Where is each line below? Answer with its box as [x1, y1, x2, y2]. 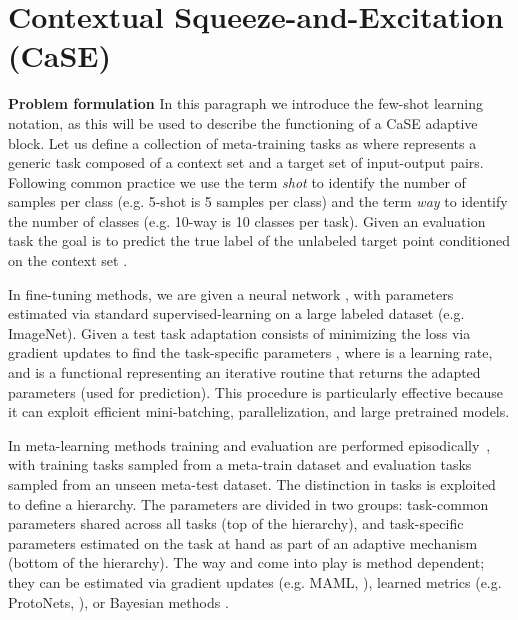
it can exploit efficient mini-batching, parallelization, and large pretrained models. [8, 401, 510, 422]
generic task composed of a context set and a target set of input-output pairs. [8, 152, 484, 173]
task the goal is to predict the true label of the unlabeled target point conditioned [8, 230, 510, 251]
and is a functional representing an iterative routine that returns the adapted [8, 362, 481, 383]
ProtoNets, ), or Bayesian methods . [8, 591, 229, 612]
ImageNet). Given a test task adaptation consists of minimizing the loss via [8, 322, 471, 343]
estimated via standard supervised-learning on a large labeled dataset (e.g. [8, 303, 465, 324]
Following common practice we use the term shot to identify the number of [8, 171, 466, 192]
